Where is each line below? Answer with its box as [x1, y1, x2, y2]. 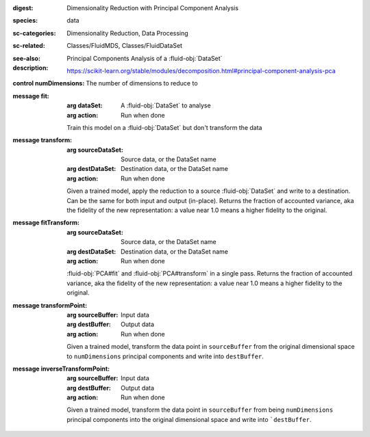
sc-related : [12, 42, 46, 50]
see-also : [12, 54, 41, 62]
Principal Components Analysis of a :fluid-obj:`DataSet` [66, 54, 223, 62]
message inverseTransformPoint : [12, 365, 110, 373]
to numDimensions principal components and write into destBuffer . [66, 352, 264, 360]
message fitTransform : [12, 219, 80, 227]
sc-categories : [12, 29, 56, 37]
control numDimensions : [12, 79, 85, 88]
